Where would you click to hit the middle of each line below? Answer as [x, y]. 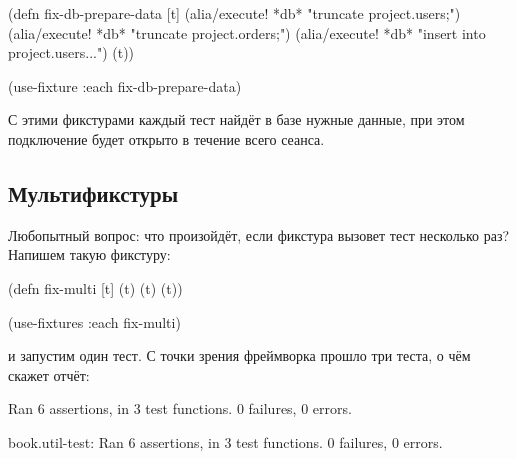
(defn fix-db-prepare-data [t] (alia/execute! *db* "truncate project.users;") [234, 13]
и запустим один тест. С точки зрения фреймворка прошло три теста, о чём [239, 355]
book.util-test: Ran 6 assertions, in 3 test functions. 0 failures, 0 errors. [225, 441]
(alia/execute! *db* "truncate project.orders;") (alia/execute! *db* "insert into [247, 32]
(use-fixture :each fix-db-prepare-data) [125, 85]
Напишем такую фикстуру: [89, 254]
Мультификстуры [93, 192]
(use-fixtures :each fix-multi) [94, 321]
